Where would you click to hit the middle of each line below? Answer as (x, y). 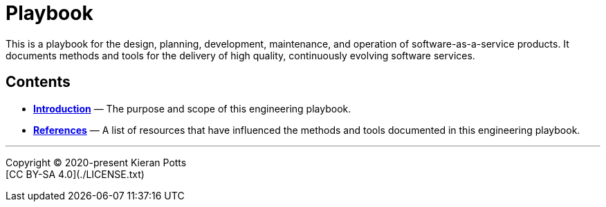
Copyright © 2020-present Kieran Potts (96, 162)
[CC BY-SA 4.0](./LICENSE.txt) (75, 174)
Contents (38, 82)
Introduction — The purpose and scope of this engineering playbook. (192, 108)
